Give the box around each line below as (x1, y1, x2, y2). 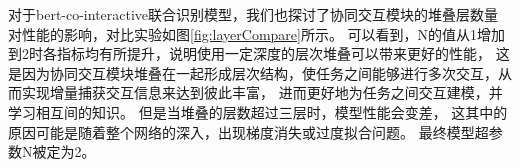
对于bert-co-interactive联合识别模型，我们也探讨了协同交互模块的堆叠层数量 (8, 4, 499, 24)
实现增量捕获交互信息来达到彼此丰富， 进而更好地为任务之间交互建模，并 (21, 82, 503, 103)
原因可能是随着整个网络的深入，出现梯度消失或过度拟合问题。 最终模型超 (8, 121, 489, 142)
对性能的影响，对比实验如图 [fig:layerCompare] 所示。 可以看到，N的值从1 (8, 23, 478, 44)
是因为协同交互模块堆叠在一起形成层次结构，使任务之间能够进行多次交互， (8, 62, 498, 83)
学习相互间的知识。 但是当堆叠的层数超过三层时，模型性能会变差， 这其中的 (8, 101, 508, 122)
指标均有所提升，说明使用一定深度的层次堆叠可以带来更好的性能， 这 (56, 43, 510, 64)
